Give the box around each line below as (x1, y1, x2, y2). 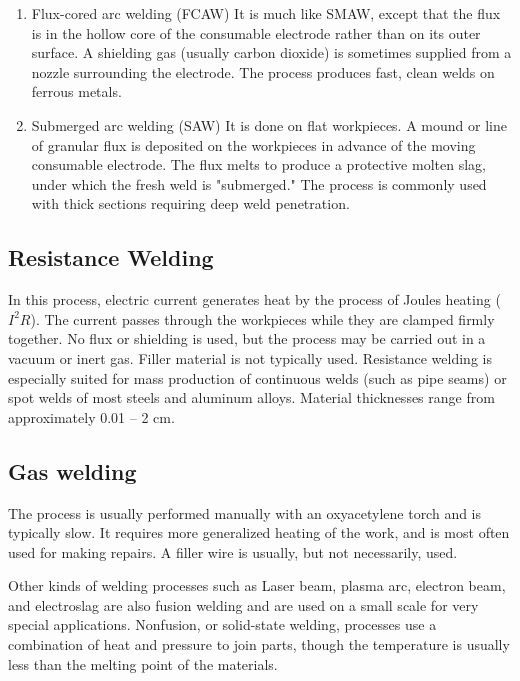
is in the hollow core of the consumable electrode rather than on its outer (31, 22, 481, 43)
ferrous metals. (31, 81, 122, 102)
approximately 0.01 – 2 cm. (8, 406, 175, 427)
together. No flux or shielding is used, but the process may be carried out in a (8, 328, 486, 349)
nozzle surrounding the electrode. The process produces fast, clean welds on (31, 61, 495, 82)
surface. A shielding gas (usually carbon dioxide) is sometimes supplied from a (31, 42, 512, 63)
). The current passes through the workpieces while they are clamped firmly (30, 308, 495, 329)
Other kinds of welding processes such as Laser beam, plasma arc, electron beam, (8, 575, 506, 596)
